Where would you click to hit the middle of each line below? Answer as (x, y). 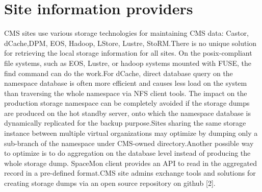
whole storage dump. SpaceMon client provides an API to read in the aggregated (130, 163)
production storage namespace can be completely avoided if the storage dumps (127, 103)
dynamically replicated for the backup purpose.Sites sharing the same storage (125, 123)
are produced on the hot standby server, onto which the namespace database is (127, 113)
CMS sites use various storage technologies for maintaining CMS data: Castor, (126, 33)
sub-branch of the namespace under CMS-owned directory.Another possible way (129, 143)
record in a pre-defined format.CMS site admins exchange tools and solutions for (130, 173)
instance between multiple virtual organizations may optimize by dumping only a (131, 133)
